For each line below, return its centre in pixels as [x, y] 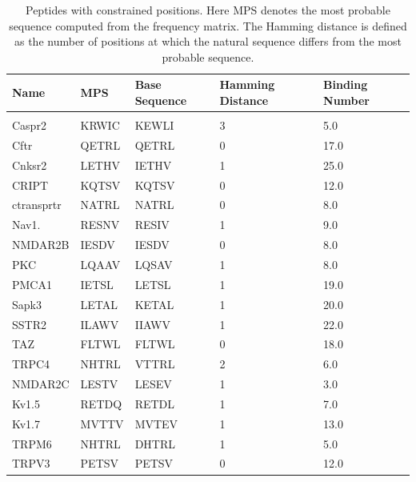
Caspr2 [29, 125]
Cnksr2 [30, 165]
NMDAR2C [41, 384]
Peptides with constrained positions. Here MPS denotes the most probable [208, 10]
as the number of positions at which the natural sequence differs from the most [208, 41]
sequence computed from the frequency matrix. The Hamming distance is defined [208, 25]
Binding [346, 84]
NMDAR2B [41, 245]
